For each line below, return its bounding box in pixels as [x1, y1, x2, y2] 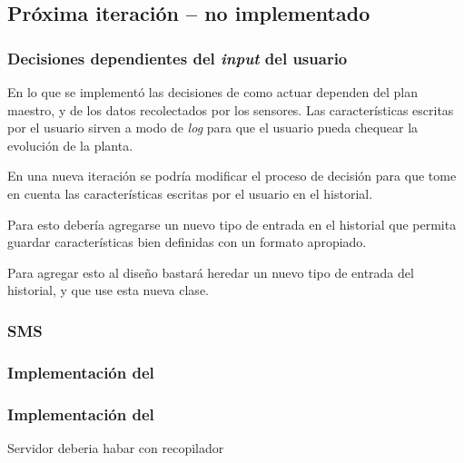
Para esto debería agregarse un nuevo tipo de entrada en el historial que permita [7, 214, 457, 233]
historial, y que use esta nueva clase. [7, 281, 209, 300]
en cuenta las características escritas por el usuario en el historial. [7, 183, 373, 202]
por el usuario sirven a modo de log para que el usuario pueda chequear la [7, 118, 419, 137]
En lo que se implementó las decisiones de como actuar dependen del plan [7, 83, 419, 101]
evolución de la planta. [7, 135, 133, 154]
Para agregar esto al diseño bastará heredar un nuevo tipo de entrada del [7, 262, 414, 281]
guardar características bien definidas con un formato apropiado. [7, 232, 367, 251]
